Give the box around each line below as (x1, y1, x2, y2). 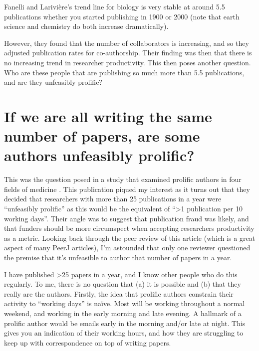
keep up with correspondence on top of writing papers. (4, 337, 171, 348)
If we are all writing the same (4, 106, 212, 126)
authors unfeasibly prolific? (4, 145, 195, 166)
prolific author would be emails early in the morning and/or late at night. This (4, 318, 246, 328)
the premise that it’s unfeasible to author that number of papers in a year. (4, 252, 232, 262)
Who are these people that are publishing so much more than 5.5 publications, (4, 67, 245, 77)
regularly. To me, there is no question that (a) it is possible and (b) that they (4, 279, 241, 289)
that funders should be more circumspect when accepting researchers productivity (4, 223, 255, 233)
